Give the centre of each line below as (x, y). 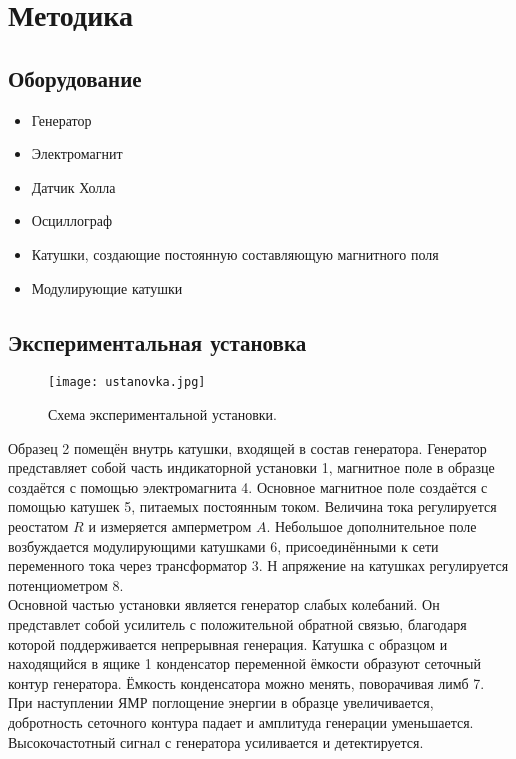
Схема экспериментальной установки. (162, 414)
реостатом (38, 525)
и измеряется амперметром (170, 525)
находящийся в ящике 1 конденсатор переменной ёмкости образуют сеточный (244, 663)
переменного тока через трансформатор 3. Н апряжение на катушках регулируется (258, 565)
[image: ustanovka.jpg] (127, 382)
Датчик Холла (73, 186)
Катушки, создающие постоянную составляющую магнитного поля (235, 253)
